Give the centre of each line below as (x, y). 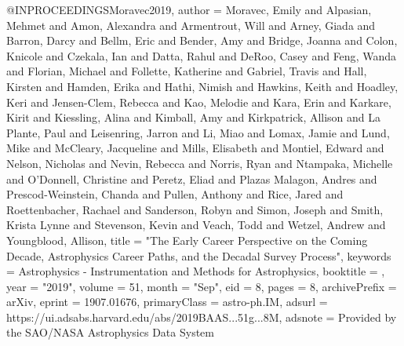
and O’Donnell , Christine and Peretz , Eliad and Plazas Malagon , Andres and (192, 178)
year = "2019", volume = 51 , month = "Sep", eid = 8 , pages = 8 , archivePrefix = (202, 286)
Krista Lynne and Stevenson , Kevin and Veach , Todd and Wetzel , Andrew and (196, 225)
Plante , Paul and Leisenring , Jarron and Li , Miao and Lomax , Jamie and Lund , (198, 132)
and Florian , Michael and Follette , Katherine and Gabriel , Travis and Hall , (187, 71)
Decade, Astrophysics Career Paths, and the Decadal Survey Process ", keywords (199, 255)
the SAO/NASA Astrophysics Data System (110, 332)
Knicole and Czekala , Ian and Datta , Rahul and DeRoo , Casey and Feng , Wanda (201, 55)
